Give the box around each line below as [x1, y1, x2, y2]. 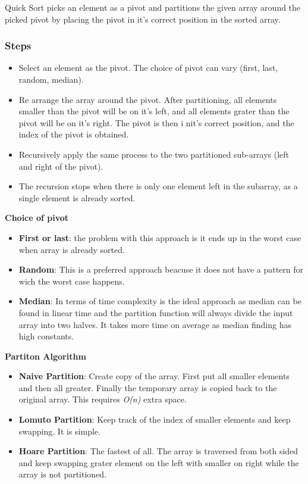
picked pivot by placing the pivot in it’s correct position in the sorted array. [5, 13, 281, 25]
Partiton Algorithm [5, 349, 86, 362]
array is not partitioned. [18, 468, 107, 480]
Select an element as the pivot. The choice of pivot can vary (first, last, [18, 61, 278, 74]
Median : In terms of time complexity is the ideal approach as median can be [18, 295, 301, 307]
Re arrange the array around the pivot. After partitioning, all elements [18, 93, 277, 105]
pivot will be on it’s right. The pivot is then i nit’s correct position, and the [18, 116, 294, 129]
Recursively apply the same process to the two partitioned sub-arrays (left [18, 148, 290, 160]
